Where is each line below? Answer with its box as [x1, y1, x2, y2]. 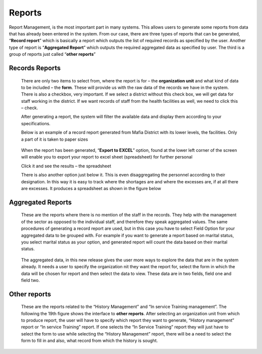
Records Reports [9, 64, 61, 72]
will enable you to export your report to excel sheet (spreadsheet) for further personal [21, 154, 193, 160]
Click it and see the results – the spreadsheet [21, 163, 112, 169]
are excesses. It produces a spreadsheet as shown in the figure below [21, 185, 162, 191]
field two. [21, 277, 40, 283]
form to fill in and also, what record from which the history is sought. [21, 338, 158, 344]
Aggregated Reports [9, 198, 72, 206]
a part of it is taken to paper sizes [21, 136, 88, 142]
